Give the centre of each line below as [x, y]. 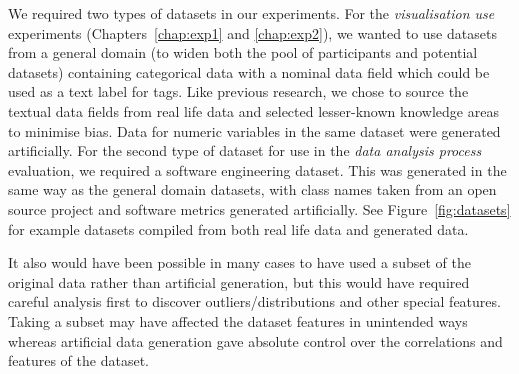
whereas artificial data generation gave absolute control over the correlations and [255, 340]
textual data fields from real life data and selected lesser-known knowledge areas [253, 110]
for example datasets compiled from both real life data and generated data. [238, 228]
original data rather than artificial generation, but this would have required [239, 281]
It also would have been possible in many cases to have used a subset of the [239, 262]
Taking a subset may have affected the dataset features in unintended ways [238, 320]
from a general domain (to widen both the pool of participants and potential [243, 52]
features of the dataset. [78, 360]
